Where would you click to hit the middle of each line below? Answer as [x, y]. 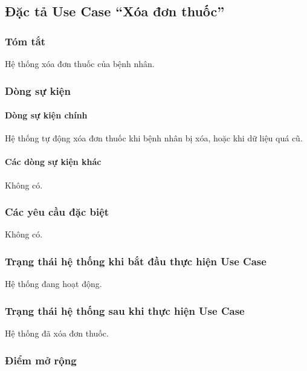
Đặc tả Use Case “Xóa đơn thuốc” [115, 11]
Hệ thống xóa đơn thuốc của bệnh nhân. [80, 63]
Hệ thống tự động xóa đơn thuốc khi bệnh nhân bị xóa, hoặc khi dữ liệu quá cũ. [154, 138]
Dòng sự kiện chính [46, 115]
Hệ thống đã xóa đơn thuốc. [57, 333]
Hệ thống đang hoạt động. [53, 284]
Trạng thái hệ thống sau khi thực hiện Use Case [125, 310]
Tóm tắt [25, 41]
